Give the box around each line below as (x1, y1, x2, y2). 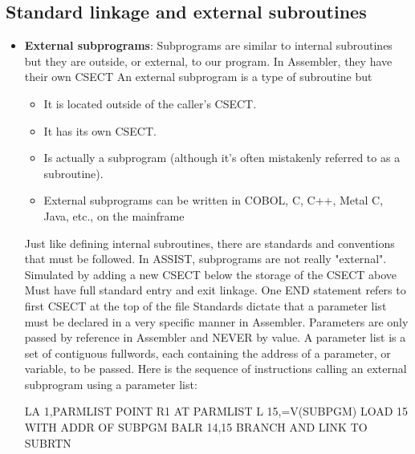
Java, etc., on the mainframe (43, 207, 185, 224)
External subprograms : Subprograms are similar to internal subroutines (24, 37, 393, 54)
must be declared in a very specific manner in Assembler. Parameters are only (24, 313, 409, 330)
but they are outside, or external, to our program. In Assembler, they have (24, 52, 393, 69)
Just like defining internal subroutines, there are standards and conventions (24, 234, 395, 251)
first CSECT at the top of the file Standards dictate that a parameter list (24, 297, 387, 314)
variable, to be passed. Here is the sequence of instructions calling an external (24, 360, 407, 377)
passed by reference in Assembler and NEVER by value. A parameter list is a (24, 329, 406, 346)
